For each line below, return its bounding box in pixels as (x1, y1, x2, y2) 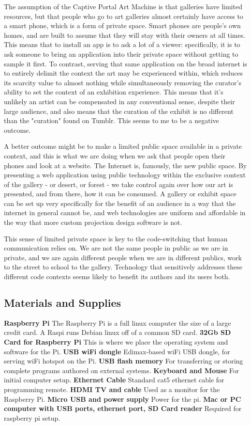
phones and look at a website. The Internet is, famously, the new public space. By (4, 160, 247, 170)
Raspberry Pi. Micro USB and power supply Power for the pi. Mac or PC (4, 394, 241, 404)
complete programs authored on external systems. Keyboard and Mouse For (4, 365, 239, 375)
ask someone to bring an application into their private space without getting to (4, 48, 238, 59)
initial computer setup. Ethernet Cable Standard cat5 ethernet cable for (4, 375, 224, 385)
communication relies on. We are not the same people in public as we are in (4, 243, 228, 253)
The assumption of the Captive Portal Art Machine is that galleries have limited (4, 1, 242, 11)
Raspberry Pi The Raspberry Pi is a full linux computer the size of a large (4, 317, 231, 328)
